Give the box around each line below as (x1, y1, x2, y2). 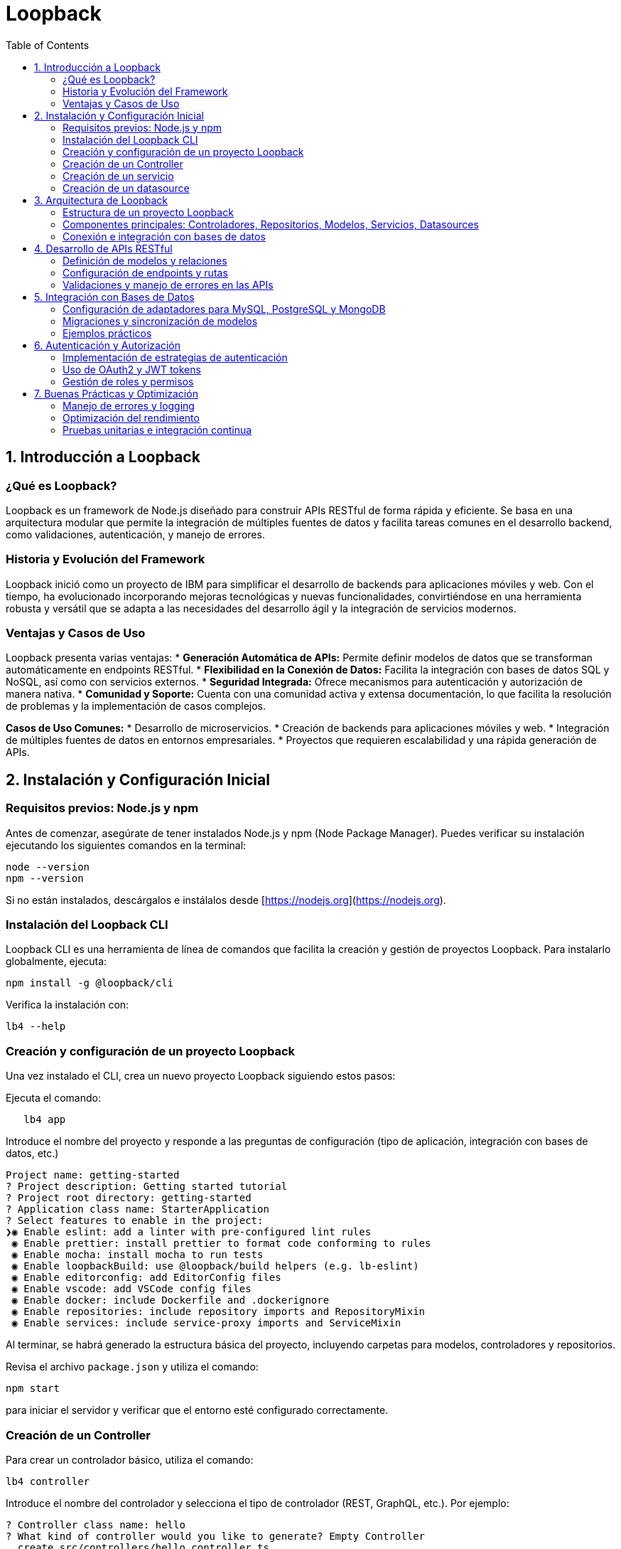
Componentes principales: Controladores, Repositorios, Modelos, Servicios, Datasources (63, 218, 479, 230)
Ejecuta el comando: (6, 1092, 101, 1104)
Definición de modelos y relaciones (63, 254, 227, 267)
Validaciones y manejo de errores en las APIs (63, 278, 274, 291)
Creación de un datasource (63, 181, 190, 194)
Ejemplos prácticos (63, 326, 152, 339)
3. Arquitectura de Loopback (34, 193, 168, 206)
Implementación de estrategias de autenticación (63, 351, 288, 363)
